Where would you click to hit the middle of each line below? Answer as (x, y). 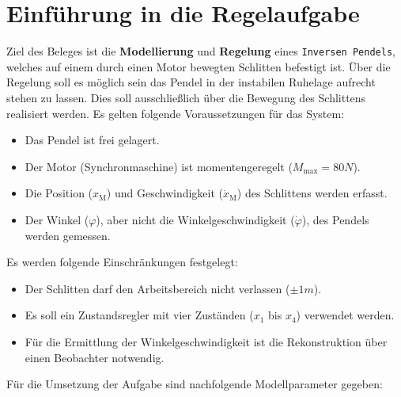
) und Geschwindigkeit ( (165, 193)
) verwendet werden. (345, 315)
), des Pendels (335, 219)
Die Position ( (59, 193)
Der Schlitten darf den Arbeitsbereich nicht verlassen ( (157, 288)
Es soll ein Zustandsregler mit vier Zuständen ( (139, 315)
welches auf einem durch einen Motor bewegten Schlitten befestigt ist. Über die (199, 66)
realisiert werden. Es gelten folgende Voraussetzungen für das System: (176, 113)
